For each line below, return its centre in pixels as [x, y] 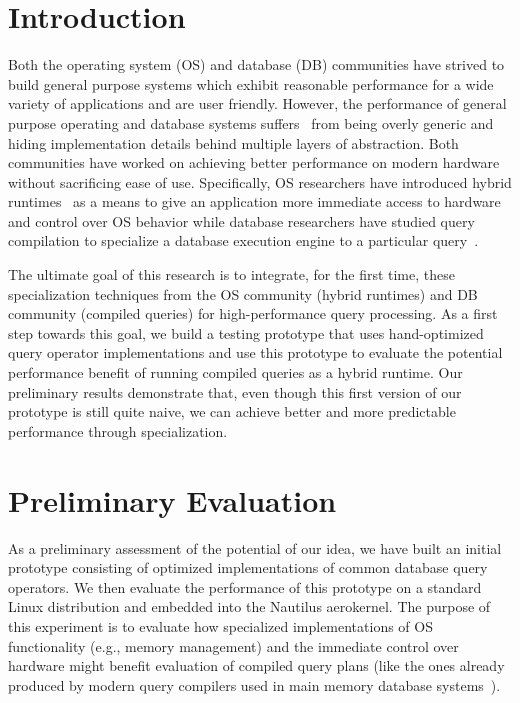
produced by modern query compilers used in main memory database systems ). [254, 684]
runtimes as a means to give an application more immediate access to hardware [254, 201]
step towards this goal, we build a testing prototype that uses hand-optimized [246, 332]
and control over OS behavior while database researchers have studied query [241, 220]
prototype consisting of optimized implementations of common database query [248, 567]
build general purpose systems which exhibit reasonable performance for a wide [251, 83]
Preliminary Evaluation [172, 499]
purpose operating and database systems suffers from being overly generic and [251, 122]
